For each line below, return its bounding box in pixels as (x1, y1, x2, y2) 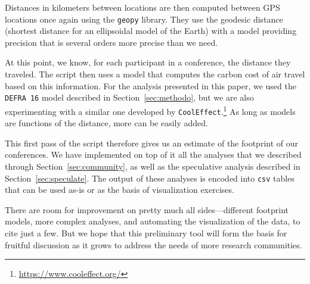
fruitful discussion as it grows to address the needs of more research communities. (5, 238, 302, 251)
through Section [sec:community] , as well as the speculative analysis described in (5, 160, 300, 172)
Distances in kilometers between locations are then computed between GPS (5, 1, 280, 13)
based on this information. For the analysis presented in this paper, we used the (5, 79, 296, 92)
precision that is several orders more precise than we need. (5, 36, 218, 48)
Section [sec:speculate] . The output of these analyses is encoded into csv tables (5, 171, 294, 184)
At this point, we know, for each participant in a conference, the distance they (5, 56, 291, 68)
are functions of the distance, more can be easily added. (5, 117, 208, 129)
